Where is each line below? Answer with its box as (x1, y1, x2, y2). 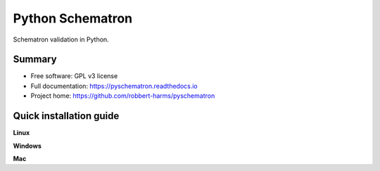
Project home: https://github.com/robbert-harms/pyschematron (30, 91, 215, 100)
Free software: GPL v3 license (30, 72, 118, 80)
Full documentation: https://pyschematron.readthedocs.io (30, 82, 198, 90)
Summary (13, 53, 57, 65)
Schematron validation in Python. (13, 35, 109, 44)
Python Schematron (13, 11, 133, 26)
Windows (13, 141, 42, 150)
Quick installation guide (13, 110, 120, 122)
